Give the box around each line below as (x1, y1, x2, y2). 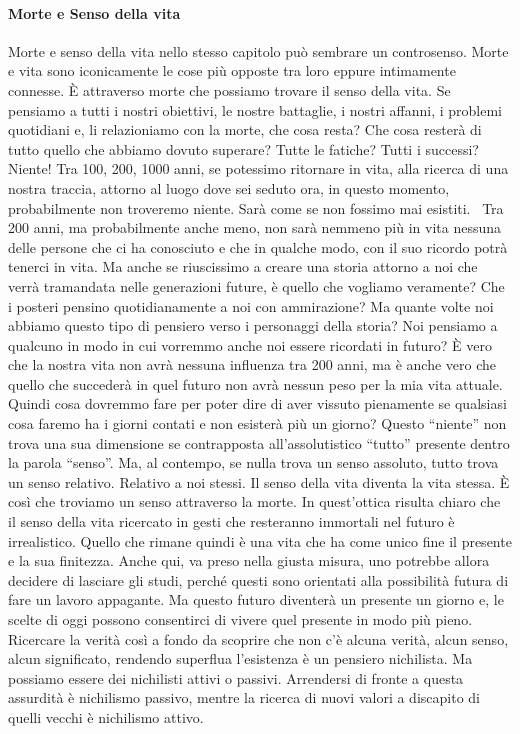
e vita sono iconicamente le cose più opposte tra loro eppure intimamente (8, 60, 456, 81)
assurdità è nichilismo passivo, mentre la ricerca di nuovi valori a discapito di (8, 687, 480, 708)
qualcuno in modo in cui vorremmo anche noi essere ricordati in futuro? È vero (8, 334, 493, 355)
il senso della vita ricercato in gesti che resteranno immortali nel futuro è (8, 511, 455, 532)
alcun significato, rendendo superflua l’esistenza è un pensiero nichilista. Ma (8, 648, 473, 669)
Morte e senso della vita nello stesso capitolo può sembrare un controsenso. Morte (8, 40, 509, 61)
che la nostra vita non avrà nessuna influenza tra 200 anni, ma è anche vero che (8, 354, 497, 375)
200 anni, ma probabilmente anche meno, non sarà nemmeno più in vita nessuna (8, 217, 502, 238)
